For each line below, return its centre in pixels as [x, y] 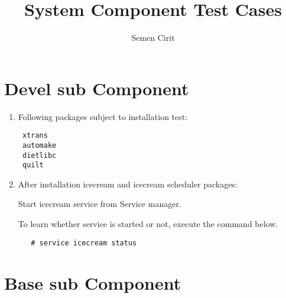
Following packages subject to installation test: [103, 116]
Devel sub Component [97, 88]
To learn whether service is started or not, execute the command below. [148, 224]
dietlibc [39, 155]
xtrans [35, 136]
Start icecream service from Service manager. [100, 204]
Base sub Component [93, 282]
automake [39, 145]
